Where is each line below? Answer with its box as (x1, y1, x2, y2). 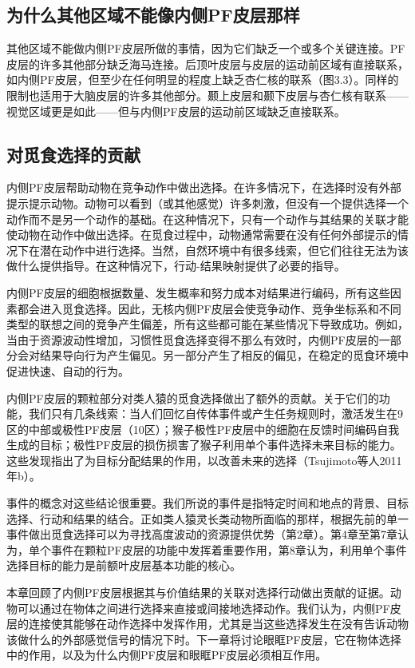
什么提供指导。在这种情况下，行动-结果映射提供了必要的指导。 (17, 257, 346, 274)
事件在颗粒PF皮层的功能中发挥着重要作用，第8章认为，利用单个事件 (50, 541, 407, 558)
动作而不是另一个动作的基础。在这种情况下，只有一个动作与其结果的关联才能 (6, 210, 409, 227)
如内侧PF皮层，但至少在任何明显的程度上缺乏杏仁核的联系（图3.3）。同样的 (6, 71, 399, 88)
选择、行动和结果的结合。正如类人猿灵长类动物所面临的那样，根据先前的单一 (6, 510, 409, 527)
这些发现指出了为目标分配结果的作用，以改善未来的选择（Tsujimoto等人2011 (6, 451, 402, 468)
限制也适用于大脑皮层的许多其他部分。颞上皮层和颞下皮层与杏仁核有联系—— (6, 86, 409, 103)
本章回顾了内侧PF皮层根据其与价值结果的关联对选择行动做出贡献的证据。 (6, 584, 390, 601)
